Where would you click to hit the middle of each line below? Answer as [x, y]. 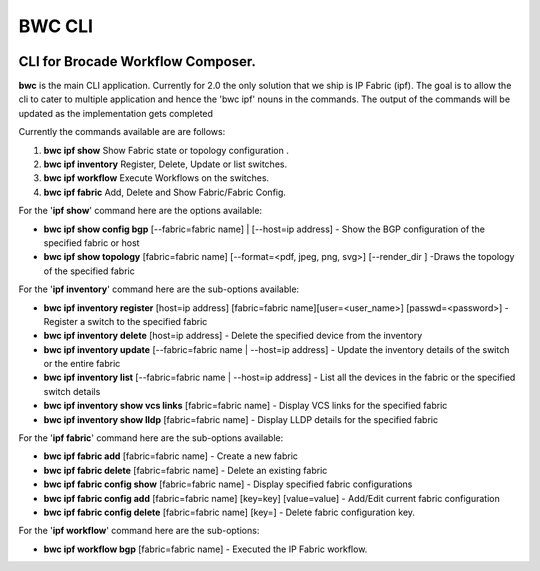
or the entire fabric [82, 364]
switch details [72, 391]
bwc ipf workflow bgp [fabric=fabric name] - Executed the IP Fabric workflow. [205, 549]
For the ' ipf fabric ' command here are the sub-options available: [151, 438]
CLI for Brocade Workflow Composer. [137, 61]
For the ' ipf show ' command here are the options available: [140, 211]
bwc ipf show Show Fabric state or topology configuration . [166, 150]
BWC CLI [56, 26]
